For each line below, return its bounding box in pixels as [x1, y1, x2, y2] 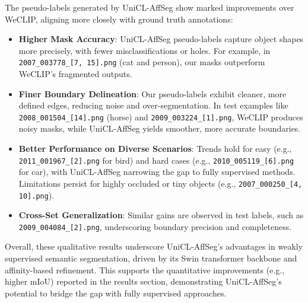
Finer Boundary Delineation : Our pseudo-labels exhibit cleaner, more [18, 87, 287, 100]
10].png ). [18, 189, 55, 201]
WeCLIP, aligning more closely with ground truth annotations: [5, 12, 233, 25]
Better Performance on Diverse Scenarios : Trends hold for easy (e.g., [18, 142, 292, 155]
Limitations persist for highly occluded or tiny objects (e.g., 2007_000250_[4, [18, 177, 303, 189]
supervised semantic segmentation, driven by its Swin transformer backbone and [5, 252, 297, 264]
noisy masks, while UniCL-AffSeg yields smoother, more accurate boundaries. [18, 122, 301, 135]
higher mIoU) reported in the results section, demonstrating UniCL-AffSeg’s [5, 275, 282, 288]
